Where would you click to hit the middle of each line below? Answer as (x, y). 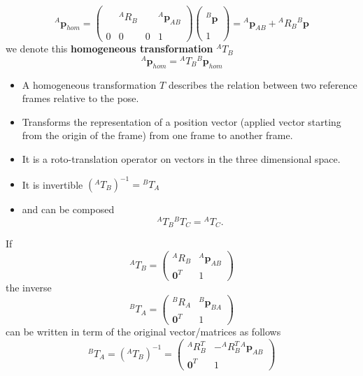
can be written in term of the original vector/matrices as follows (143, 332)
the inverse (29, 288)
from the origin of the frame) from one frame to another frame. (157, 135)
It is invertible (52, 184)
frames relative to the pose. (80, 98)
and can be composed (68, 209)
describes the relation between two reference (263, 84)
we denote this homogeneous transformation (109, 49)
